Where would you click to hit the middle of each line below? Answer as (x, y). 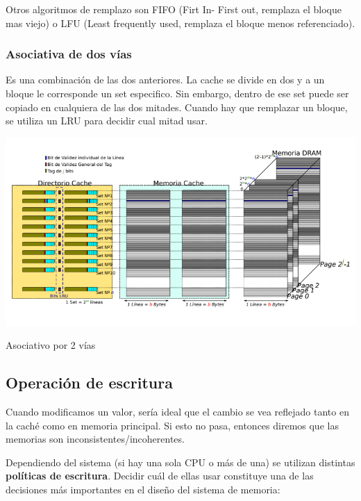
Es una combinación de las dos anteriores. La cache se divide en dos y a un (165, 80)
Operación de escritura (89, 383)
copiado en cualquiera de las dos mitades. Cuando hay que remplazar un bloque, (177, 107)
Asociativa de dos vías (69, 54)
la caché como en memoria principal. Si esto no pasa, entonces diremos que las (172, 425)
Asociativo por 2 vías (51, 345)
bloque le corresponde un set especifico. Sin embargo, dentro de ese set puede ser (177, 93)
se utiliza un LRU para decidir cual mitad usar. (107, 121)
